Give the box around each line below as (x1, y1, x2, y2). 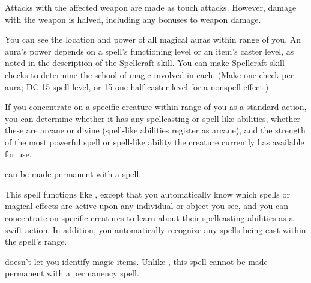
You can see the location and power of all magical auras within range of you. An (5, 33, 301, 46)
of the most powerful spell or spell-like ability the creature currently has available (5, 135, 304, 148)
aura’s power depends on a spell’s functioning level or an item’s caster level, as (5, 44, 294, 57)
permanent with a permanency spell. (5, 267, 139, 279)
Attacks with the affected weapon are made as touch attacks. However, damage (5, 1, 297, 13)
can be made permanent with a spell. (5, 168, 142, 180)
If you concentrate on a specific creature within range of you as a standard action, (5, 100, 307, 113)
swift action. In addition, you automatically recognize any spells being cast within (5, 223, 306, 236)
